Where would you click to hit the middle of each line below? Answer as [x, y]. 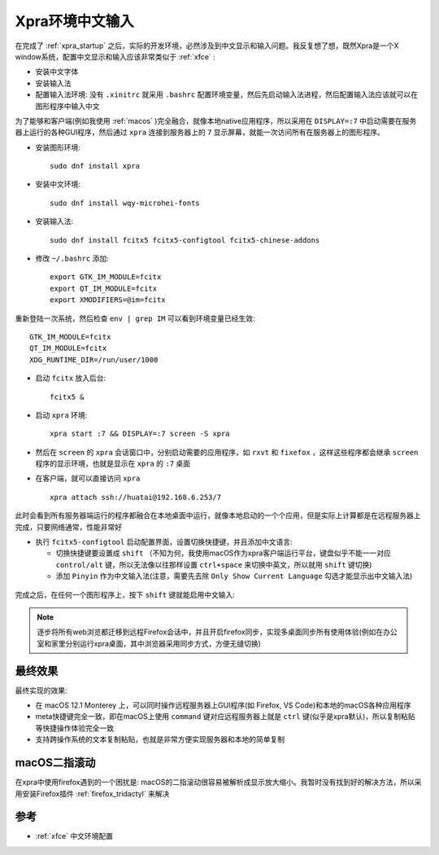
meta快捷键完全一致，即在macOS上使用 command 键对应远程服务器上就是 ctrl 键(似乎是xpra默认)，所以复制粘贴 [225, 717]
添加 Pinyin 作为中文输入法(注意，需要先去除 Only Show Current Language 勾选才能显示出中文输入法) [234, 576]
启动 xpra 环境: [61, 414]
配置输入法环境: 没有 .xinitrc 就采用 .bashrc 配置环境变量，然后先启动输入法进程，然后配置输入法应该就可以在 [227, 94]
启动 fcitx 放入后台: [71, 378]
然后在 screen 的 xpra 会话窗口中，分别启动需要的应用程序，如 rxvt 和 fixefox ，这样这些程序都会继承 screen [227, 452]
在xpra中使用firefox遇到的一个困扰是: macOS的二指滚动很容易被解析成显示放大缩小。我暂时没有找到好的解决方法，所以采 [218, 783]
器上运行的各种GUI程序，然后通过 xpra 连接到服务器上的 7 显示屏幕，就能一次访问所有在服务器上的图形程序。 [200, 132]
